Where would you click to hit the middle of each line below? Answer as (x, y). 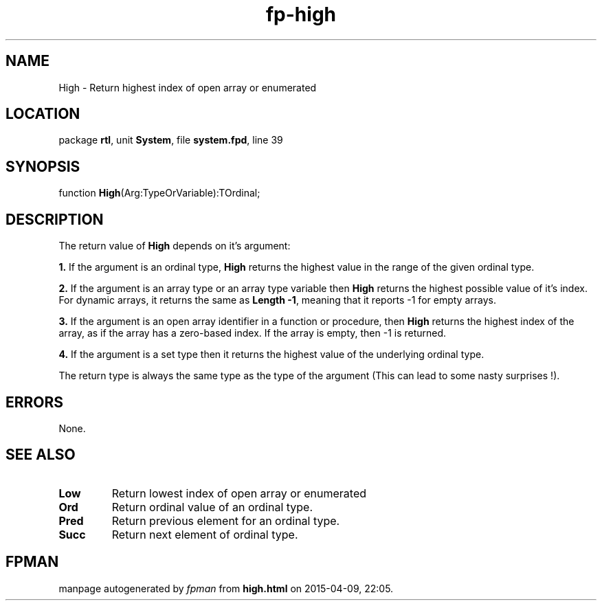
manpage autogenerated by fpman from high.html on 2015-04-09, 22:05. (226, 588)
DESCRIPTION (55, 219)
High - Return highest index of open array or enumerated (188, 87)
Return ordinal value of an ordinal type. (212, 507)
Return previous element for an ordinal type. (226, 520)
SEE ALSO (41, 455)
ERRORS (35, 402)
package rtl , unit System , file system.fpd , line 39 (171, 140)
